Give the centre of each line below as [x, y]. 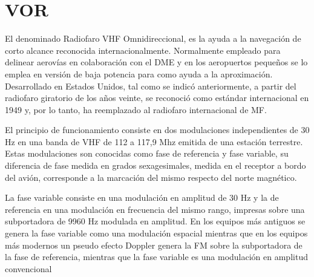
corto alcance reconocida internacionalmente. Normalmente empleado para [143, 50]
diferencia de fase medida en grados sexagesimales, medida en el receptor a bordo [155, 165]
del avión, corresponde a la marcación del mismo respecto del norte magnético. [151, 177]
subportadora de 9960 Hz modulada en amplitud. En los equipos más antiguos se [155, 221]
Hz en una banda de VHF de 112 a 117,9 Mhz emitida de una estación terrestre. [154, 141]
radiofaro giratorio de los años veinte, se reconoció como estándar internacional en [157, 98]
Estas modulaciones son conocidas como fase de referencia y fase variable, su [147, 153]
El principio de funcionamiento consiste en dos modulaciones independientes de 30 [157, 130]
